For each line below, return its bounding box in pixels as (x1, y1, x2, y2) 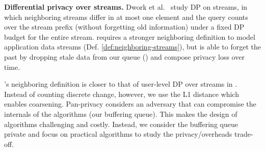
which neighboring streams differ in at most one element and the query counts (4, 11, 248, 22)
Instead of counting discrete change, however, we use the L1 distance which (4, 88, 239, 99)
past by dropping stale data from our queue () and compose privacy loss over (4, 51, 245, 62)
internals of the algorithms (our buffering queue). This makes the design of (4, 108, 237, 119)
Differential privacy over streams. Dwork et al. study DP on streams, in (4, 2, 248, 12)
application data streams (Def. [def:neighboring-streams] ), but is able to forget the (4, 41, 261, 52)
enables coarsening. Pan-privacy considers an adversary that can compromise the (4, 98, 256, 109)
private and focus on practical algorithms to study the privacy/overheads (4, 129, 232, 139)
